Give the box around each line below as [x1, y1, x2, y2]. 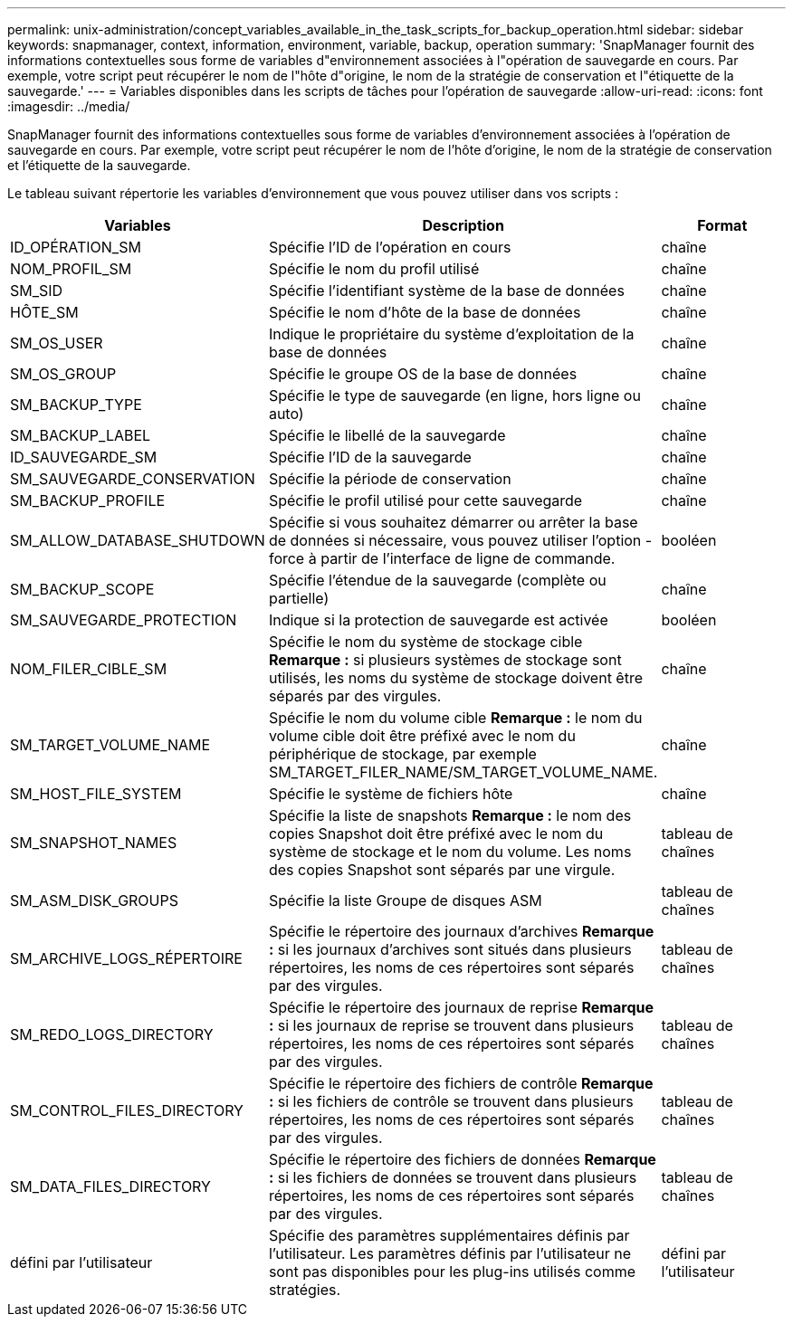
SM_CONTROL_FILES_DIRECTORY [10, 1101, 244, 1119]
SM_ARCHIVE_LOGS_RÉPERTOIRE [10, 949, 243, 967]
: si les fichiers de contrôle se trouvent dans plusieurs [268, 1092, 634, 1110]
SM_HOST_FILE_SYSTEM [10, 785, 182, 803]
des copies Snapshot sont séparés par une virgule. [268, 861, 616, 879]
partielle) [268, 589, 330, 607]
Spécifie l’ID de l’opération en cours [268, 238, 511, 256]
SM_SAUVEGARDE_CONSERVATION [10, 470, 255, 488]
